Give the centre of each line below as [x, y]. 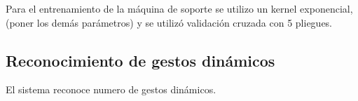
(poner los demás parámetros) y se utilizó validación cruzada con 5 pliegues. [169, 22]
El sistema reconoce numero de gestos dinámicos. [111, 89]
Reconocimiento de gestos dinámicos [140, 60]
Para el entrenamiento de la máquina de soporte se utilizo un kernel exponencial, [179, 8]
